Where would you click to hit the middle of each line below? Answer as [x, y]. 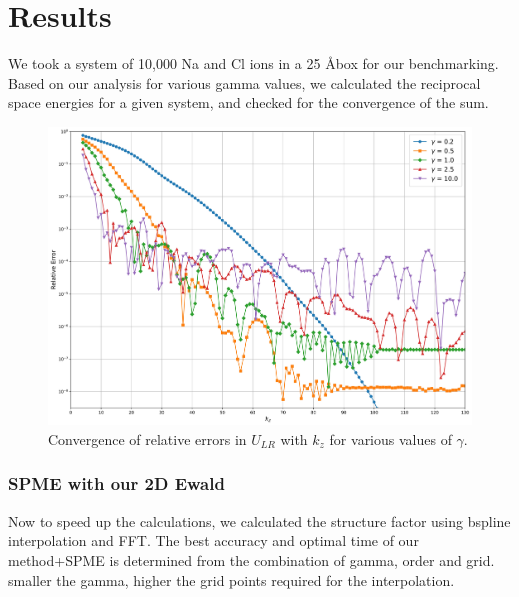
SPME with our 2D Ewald [116, 483]
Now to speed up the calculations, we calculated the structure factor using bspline [259, 520]
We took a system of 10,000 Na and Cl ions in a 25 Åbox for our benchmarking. [253, 63]
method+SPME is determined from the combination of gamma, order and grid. [251, 559]
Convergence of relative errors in [147, 438]
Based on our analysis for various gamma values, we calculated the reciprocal [244, 82]
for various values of [390, 438]
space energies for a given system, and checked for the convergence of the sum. [248, 102]
